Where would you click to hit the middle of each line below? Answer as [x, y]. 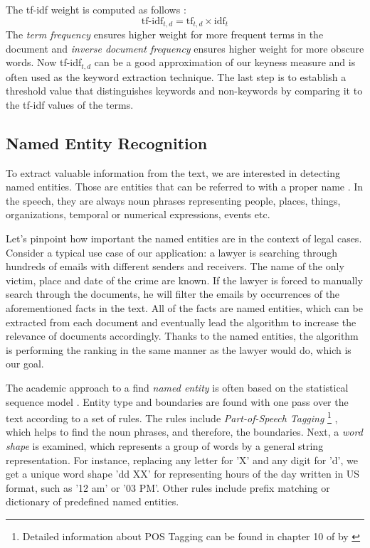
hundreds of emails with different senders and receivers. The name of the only [175, 266]
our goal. [25, 364]
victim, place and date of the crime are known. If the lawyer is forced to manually [184, 280]
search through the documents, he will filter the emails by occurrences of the [173, 294]
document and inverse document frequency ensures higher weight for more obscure [185, 48]
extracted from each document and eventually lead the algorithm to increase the [181, 322]
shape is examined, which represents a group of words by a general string [165, 446]
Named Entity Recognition [107, 143]
